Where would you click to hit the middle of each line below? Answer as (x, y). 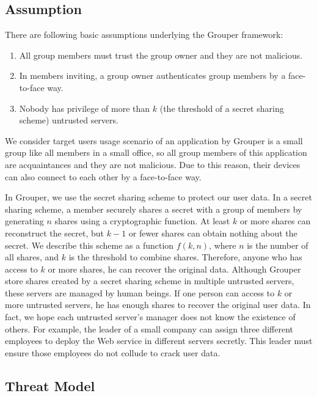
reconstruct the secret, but (55, 233)
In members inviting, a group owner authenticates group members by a (152, 75)
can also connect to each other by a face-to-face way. (103, 176)
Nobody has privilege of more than (85, 108)
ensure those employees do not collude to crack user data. (113, 352)
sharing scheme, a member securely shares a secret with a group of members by (154, 209)
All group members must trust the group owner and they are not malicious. (161, 55)
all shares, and (32, 257)
